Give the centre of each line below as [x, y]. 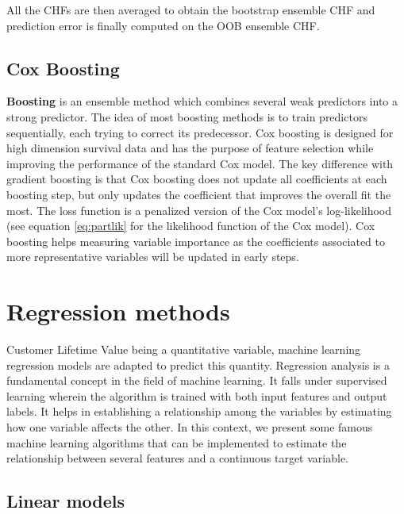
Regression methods [118, 311]
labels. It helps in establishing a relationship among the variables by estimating [199, 411]
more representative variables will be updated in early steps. [153, 257]
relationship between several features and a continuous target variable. [178, 458]
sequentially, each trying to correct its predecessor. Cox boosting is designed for [200, 132]
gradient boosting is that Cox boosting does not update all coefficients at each [197, 179]
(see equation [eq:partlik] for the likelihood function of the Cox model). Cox [191, 226]
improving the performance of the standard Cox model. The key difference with [200, 163]
